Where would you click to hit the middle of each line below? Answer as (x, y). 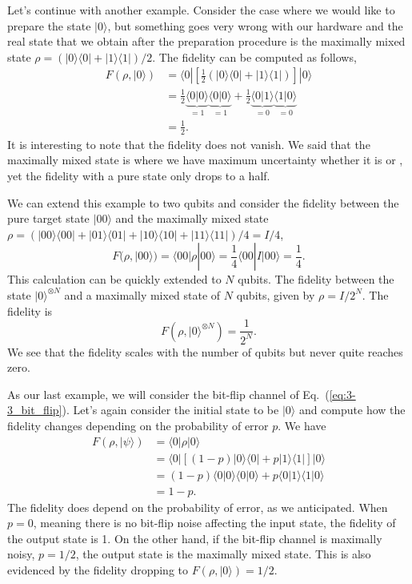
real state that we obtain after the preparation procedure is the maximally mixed (206, 41)
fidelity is (30, 310)
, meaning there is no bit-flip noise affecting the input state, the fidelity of (214, 523)
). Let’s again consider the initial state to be (170, 410)
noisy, (21, 554)
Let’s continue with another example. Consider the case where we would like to (201, 10)
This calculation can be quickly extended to (114, 279)
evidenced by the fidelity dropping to (98, 569)
